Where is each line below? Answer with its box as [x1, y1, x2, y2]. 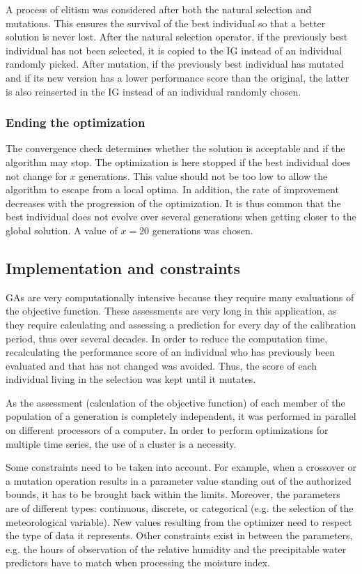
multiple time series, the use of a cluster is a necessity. [6, 436, 237, 451]
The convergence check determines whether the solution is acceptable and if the [6, 141, 345, 156]
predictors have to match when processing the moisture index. [6, 555, 271, 570]
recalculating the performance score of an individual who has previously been [6, 345, 335, 359]
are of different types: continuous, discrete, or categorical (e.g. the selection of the [6, 501, 354, 515]
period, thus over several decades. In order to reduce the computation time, [6, 331, 328, 345]
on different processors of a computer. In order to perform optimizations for [6, 423, 329, 437]
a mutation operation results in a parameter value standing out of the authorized [6, 473, 352, 488]
